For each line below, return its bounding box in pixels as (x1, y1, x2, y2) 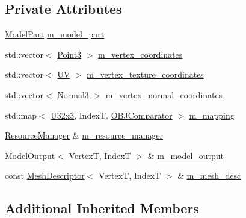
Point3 (57, 48, 82, 60)
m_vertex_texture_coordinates (87, 68, 204, 81)
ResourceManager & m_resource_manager (5, 129, 164, 142)
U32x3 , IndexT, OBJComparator (51, 108, 173, 121)
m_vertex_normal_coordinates (105, 88, 223, 101)
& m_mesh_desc (177, 169, 241, 182)
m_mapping (189, 108, 235, 121)
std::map (5, 108, 37, 121)
